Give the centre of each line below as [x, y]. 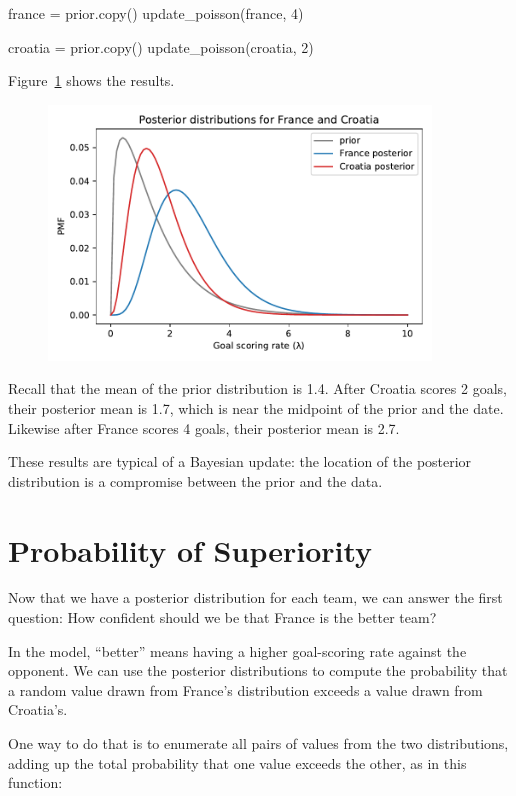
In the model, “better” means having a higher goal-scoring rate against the [237, 650]
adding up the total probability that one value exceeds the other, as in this [237, 762]
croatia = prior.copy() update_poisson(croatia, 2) [161, 46]
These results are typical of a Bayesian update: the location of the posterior [240, 461]
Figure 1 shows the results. [91, 80]
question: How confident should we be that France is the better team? [222, 617]
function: [35, 782]
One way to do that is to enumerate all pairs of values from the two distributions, [258, 743]
